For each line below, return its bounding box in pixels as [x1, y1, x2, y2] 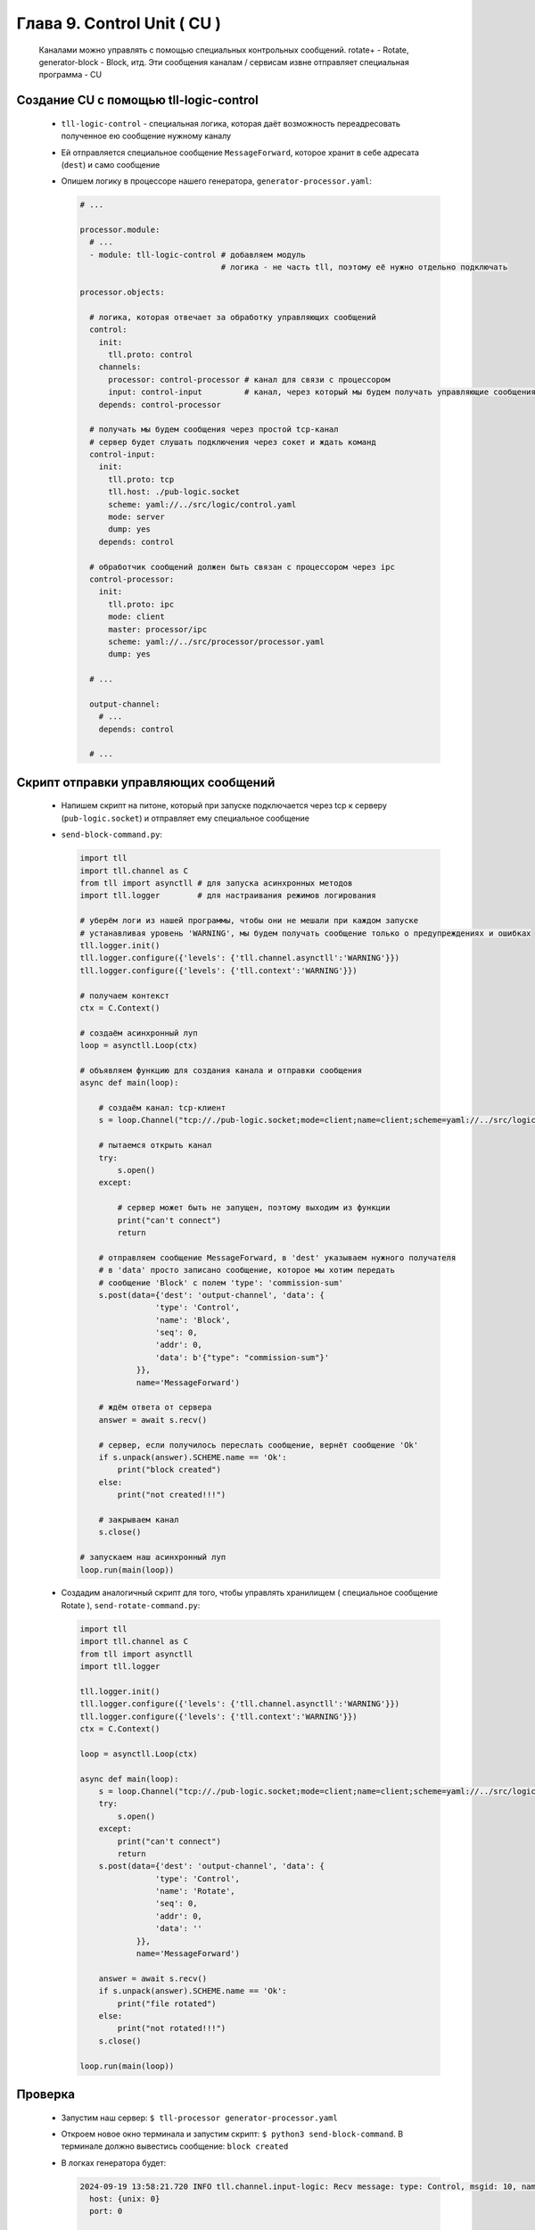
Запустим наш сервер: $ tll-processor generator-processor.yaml [61, 2112, 338, 2123]
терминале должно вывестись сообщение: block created [61, 2141, 289, 2152]
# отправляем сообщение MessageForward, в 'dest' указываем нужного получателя [98, 1252, 457, 1262]
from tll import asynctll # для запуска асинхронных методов [79, 879, 353, 888]
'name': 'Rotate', [154, 1887, 235, 1896]
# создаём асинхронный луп [79, 1028, 198, 1038]
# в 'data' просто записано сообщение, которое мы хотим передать [98, 1265, 396, 1276]
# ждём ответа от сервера [98, 1402, 212, 1413]
